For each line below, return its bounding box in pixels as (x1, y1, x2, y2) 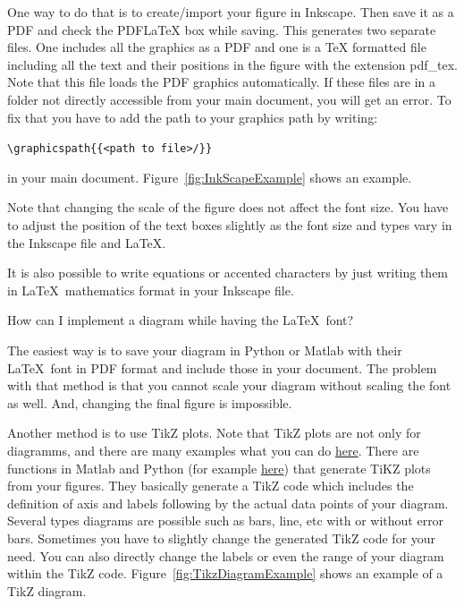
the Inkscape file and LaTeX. (7, 233, 166, 252)
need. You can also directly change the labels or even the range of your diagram (7, 546, 444, 565)
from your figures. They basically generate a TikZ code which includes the (7, 476, 414, 495)
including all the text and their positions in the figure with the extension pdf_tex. (7, 55, 458, 73)
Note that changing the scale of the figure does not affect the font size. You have (7, 198, 449, 217)
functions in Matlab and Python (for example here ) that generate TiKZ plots (7, 458, 431, 477)
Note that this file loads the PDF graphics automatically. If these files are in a (7, 73, 435, 91)
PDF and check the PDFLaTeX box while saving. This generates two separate (7, 20, 436, 38)
